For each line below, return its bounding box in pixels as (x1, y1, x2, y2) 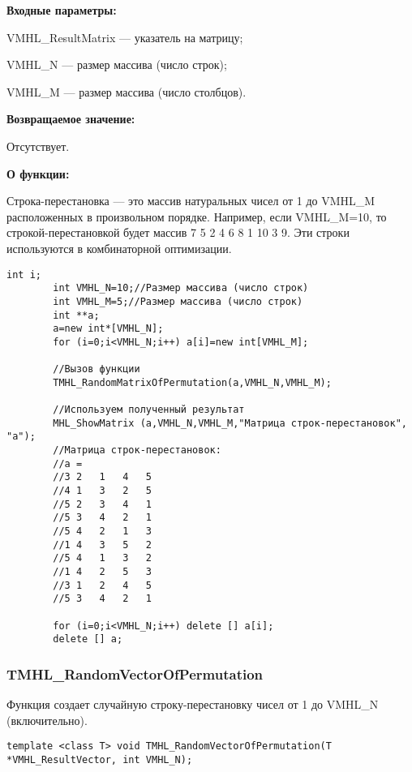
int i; (6, 268, 41, 281)
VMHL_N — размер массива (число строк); (6, 56, 227, 73)
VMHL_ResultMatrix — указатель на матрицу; (6, 28, 243, 45)
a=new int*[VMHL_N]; (53, 323, 164, 335)
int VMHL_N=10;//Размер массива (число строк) (53, 282, 309, 294)
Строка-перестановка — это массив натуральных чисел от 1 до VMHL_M (6, 192, 376, 209)
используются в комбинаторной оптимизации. (6, 239, 232, 256)
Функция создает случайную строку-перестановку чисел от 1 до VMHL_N (6, 696, 379, 713)
